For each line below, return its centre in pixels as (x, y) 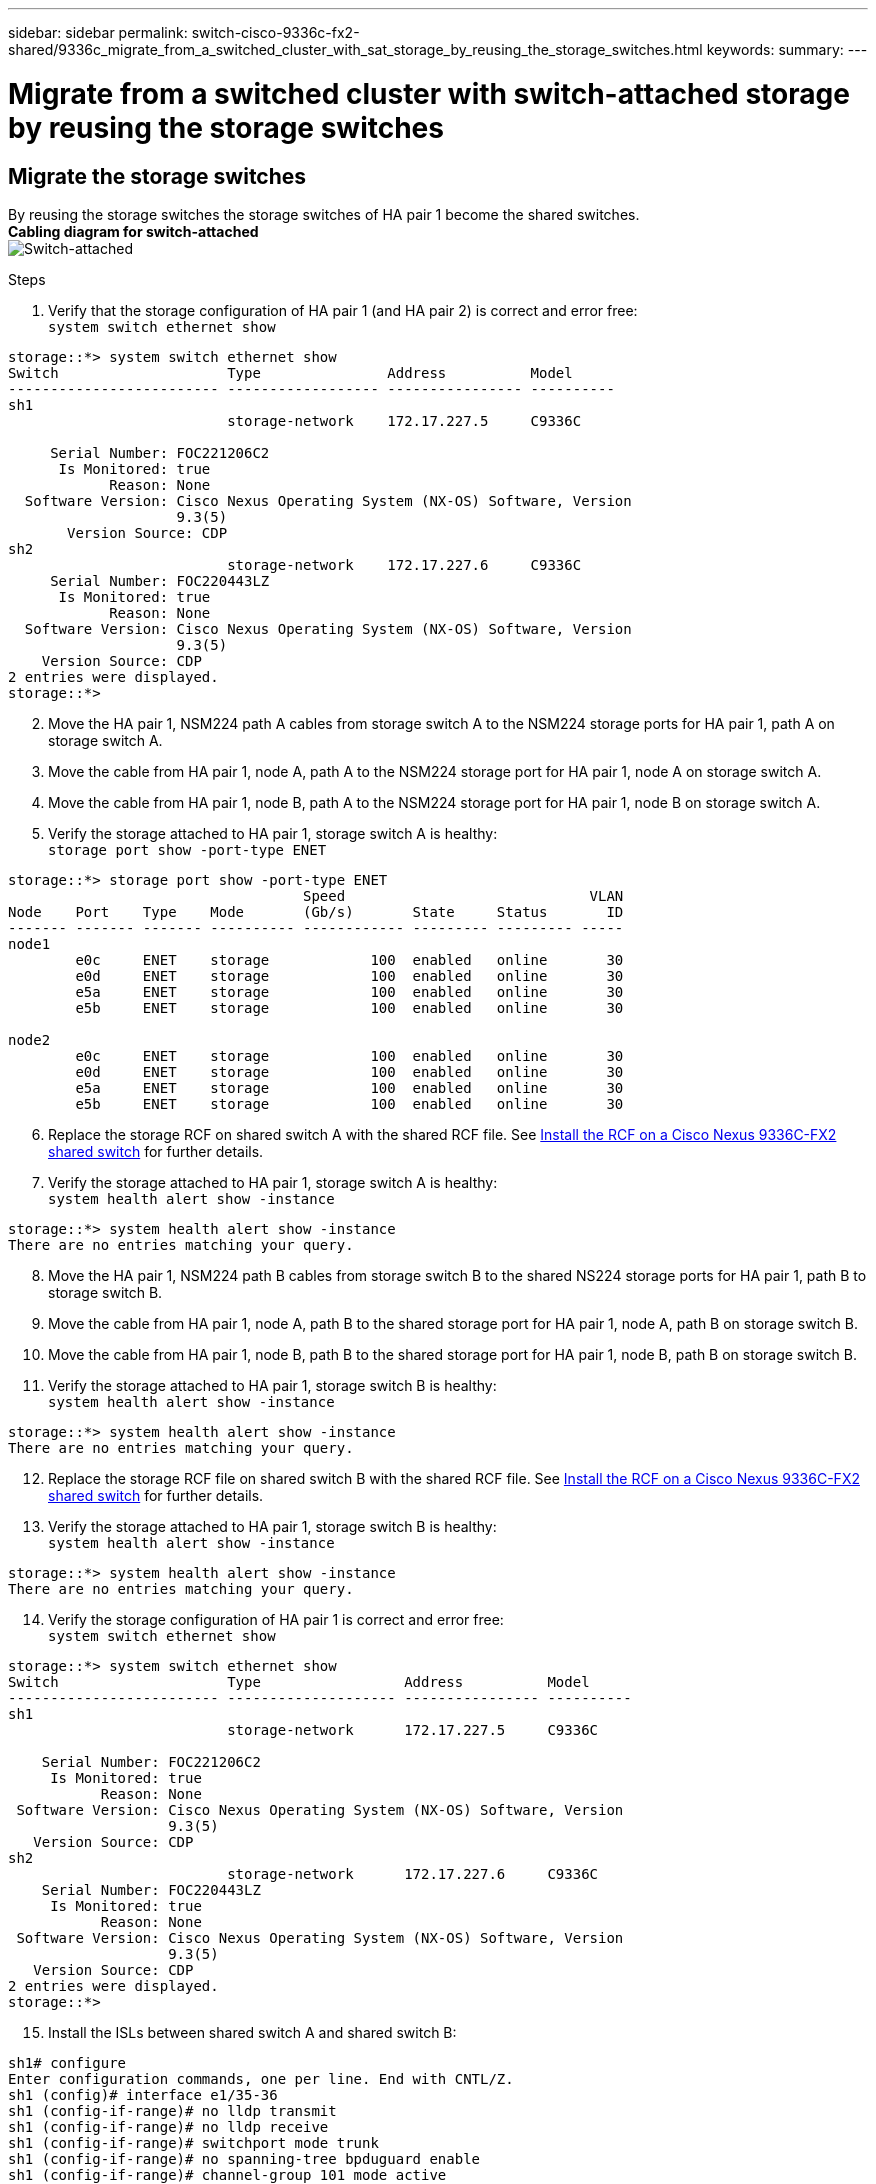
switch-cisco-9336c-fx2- (275, 32)
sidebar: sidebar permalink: (98, 32)
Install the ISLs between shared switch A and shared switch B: (252, 2032)
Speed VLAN (463, 895)
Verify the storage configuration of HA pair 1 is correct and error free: (276, 1619)
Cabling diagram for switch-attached (133, 231)
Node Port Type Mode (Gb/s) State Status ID (316, 911)
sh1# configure (67, 2062)
